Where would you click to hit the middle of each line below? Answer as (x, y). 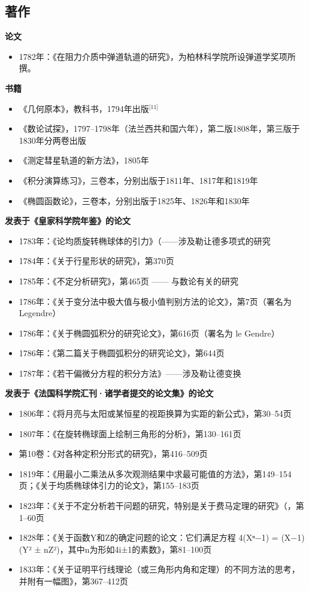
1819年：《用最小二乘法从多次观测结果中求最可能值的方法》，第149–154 (155, 473)
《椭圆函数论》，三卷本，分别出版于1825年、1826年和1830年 (134, 200)
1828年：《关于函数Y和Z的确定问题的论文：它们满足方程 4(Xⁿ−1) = (149, 537)
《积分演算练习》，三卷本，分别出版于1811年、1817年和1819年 (138, 180)
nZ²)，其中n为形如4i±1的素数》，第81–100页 (128, 549)
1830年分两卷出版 (52, 140)
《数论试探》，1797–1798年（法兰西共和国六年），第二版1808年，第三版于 (159, 128)
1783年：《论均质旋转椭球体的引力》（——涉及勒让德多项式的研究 (145, 240)
